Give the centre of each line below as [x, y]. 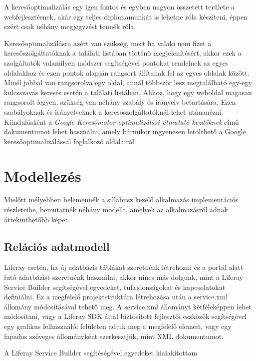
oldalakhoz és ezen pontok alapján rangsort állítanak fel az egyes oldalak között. [127, 72]
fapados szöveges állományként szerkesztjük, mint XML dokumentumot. [114, 336]
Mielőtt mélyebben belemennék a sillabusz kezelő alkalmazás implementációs [121, 200]
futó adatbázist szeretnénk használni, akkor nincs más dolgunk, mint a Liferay [124, 277]
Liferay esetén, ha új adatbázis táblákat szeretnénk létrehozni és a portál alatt [124, 267]
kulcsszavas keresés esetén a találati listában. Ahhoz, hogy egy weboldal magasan [128, 92]
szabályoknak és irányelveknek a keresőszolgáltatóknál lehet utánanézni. [114, 111]
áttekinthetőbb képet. [37, 219]
